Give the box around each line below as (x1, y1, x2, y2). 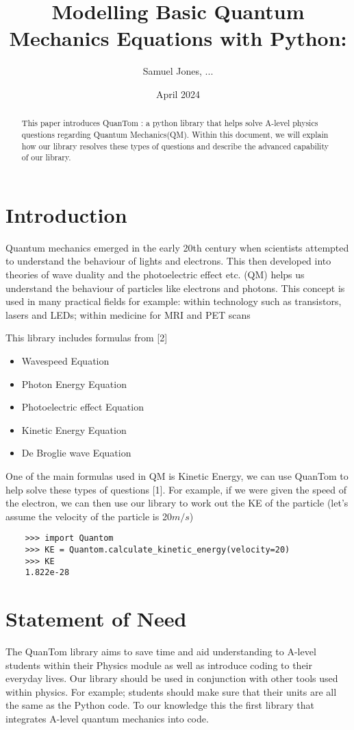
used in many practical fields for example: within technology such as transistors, (5, 294, 342, 308)
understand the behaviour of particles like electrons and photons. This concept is (5, 280, 345, 295)
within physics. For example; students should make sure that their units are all (5, 684, 337, 698)
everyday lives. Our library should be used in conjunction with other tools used (5, 671, 338, 685)
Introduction (5, 200, 127, 228)
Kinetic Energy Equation (21, 422, 127, 437)
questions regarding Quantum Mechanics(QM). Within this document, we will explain (21, 128, 329, 140)
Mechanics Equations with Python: (9, 24, 347, 52)
